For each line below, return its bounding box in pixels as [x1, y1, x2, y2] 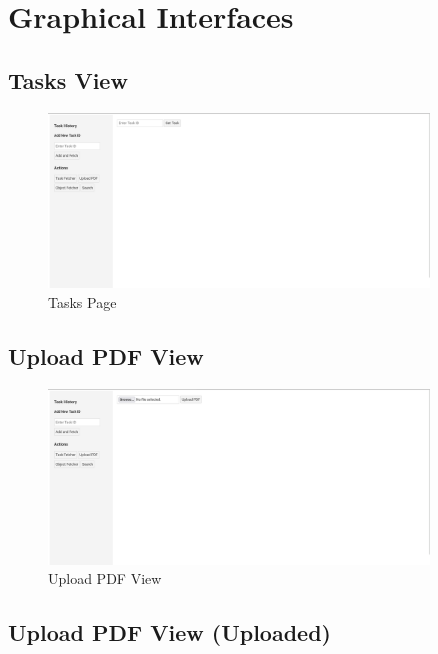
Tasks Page [48, 292, 117, 313]
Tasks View [8, 64, 128, 95]
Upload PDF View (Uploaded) [8, 617, 331, 648]
